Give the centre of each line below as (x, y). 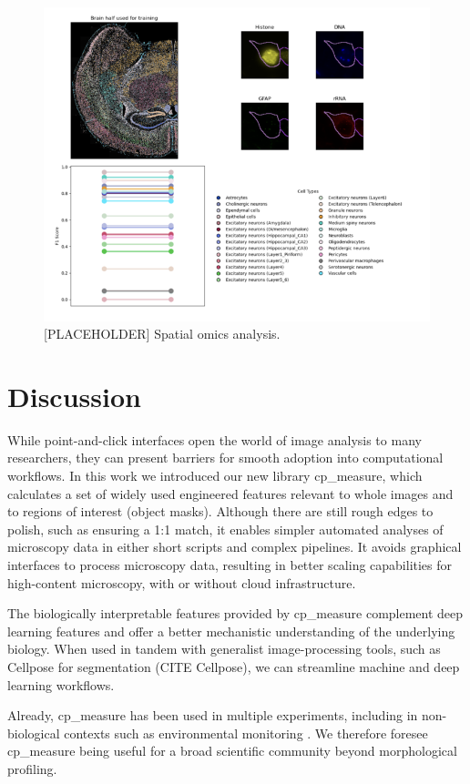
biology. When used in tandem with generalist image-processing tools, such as (224, 649)
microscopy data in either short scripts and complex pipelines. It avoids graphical (235, 547)
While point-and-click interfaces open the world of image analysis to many (215, 439)
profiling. (32, 768)
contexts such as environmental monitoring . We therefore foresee (246, 733)
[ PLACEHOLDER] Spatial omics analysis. (162, 334)
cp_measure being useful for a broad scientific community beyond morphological (232, 751)
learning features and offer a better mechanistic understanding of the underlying (231, 631)
